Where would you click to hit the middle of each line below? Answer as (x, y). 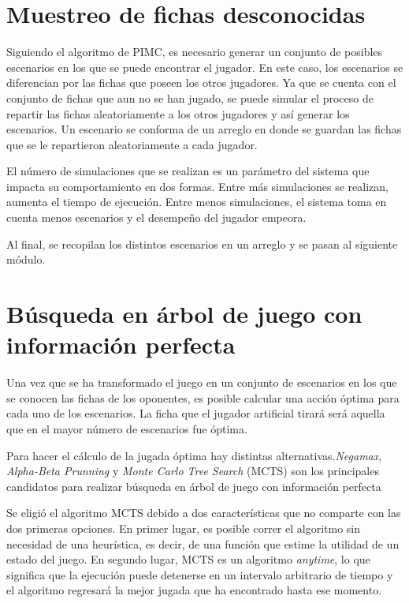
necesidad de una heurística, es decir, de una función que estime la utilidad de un (203, 543)
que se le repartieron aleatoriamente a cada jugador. (132, 144)
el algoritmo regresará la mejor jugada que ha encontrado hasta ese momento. (194, 590)
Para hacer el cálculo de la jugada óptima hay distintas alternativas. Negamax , (194, 455)
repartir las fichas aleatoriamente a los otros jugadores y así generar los (178, 113)
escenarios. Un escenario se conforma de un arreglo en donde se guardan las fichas (204, 129)
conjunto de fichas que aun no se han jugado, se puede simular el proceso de (190, 97)
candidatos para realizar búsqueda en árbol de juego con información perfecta (194, 486)
